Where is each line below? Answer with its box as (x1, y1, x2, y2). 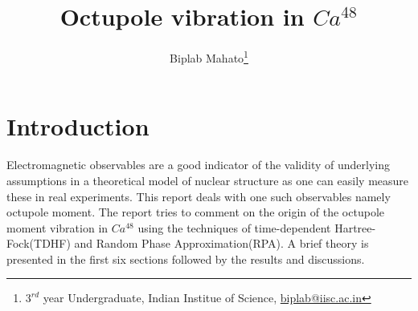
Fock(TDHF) (6, 235, 71, 252)
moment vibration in (6, 219, 109, 236)
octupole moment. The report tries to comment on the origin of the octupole (6, 204, 384, 220)
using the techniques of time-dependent (137, 219, 331, 236)
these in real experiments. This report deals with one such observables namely (6, 188, 391, 204)
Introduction (6, 110, 150, 143)
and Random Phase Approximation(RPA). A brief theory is (74, 235, 369, 252)
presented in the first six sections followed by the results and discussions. (6, 250, 365, 267)
